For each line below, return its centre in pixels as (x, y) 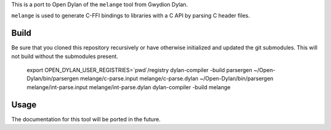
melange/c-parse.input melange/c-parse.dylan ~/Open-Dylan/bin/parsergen (177, 79)
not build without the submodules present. (65, 56)
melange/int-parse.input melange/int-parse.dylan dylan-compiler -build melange (129, 87)
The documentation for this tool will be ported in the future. (86, 119)
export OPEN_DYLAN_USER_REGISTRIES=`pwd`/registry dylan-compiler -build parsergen (139, 70)
